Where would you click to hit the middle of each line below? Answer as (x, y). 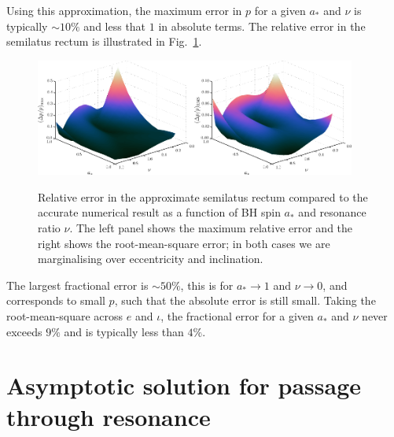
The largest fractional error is (77, 285)
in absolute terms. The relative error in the (262, 26)
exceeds (24, 331)
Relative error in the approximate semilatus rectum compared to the (203, 196)
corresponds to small (56, 300)
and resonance (332, 212)
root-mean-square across (65, 316)
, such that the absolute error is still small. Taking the (245, 300)
